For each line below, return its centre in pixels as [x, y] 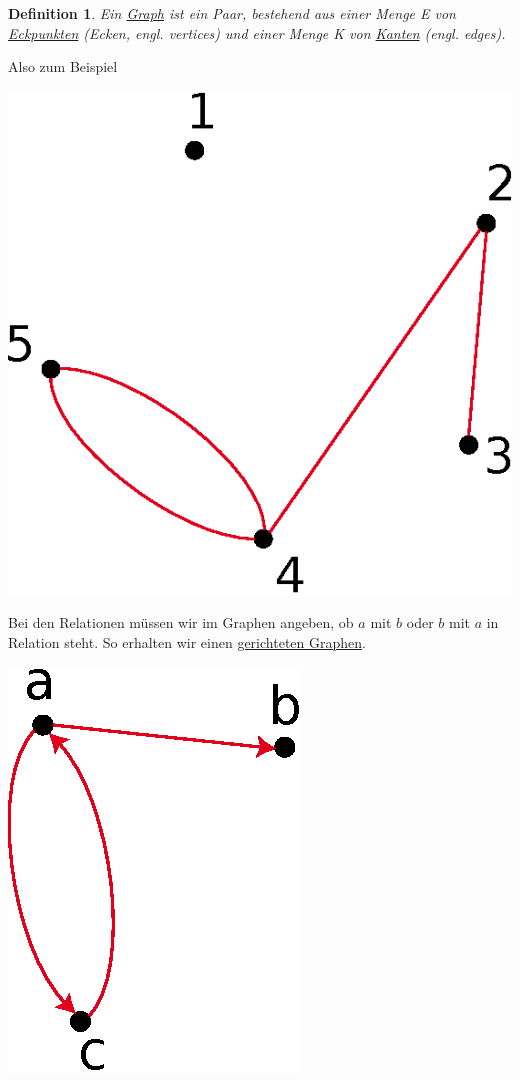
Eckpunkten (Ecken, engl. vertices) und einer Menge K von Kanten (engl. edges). [257, 32]
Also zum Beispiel [63, 66]
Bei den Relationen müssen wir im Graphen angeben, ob [181, 622]
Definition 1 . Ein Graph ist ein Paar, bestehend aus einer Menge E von [232, 13]
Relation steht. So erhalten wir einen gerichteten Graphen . [187, 641]
